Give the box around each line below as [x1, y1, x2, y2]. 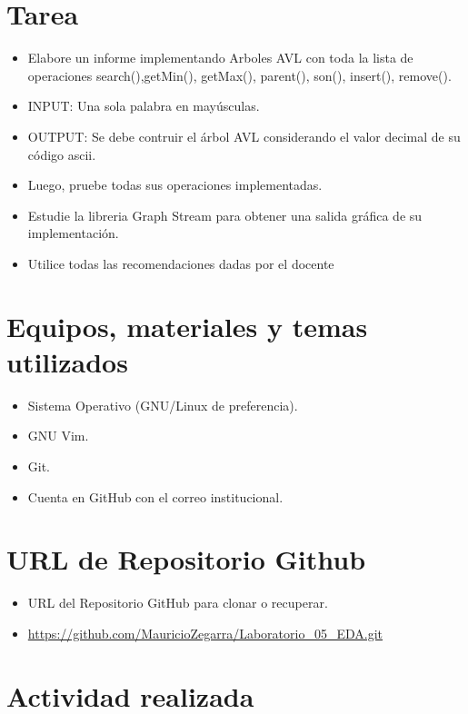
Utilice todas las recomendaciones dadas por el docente [27, 253, 334, 273]
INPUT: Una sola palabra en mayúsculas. [27, 96, 260, 115]
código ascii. [27, 144, 96, 164]
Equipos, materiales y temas [6, 307, 368, 344]
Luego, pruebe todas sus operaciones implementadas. [27, 175, 323, 194]
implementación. [27, 223, 119, 243]
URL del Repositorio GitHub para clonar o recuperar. [27, 593, 328, 612]
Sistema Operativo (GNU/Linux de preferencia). [27, 395, 298, 414]
